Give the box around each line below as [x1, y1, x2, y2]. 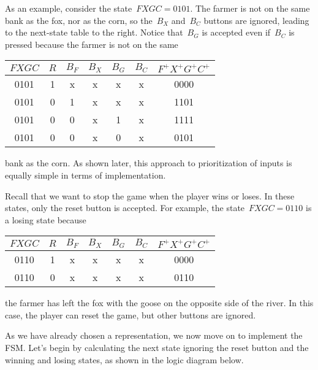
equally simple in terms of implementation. [5, 168, 166, 181]
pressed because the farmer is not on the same [5, 37, 178, 50]
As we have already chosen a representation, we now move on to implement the [5, 329, 303, 342]
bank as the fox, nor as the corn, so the [5, 13, 153, 26]
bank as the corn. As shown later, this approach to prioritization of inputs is [5, 156, 292, 169]
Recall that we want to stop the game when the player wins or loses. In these [5, 189, 295, 202]
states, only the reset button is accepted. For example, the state [5, 201, 245, 214]
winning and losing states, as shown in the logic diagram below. [5, 353, 244, 366]
